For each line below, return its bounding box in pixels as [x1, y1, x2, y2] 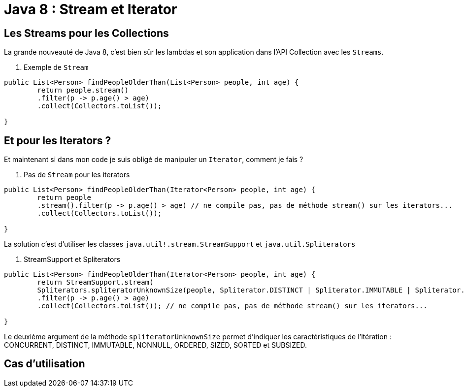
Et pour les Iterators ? [4, 134, 111, 147]
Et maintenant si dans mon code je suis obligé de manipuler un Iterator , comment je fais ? [4, 155, 303, 164]
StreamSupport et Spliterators [24, 255, 121, 264]
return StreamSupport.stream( [37, 278, 154, 287]
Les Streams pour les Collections [4, 27, 169, 39]
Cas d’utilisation [4, 358, 85, 370]
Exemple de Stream [24, 63, 89, 72]
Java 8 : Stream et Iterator [4, 1, 177, 18]
